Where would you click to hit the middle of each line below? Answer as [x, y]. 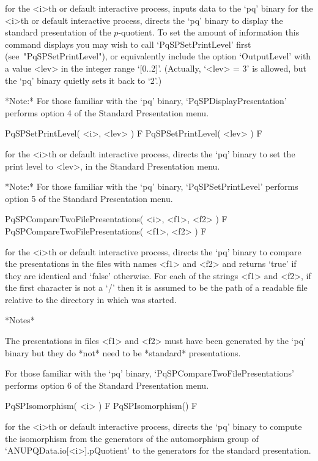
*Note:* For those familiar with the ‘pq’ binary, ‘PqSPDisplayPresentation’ [146, 101]
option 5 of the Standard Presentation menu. [89, 198]
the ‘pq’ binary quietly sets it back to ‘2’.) [83, 80]
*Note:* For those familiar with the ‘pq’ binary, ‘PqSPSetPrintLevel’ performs [152, 186]
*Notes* [20, 320]
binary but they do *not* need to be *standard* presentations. [123, 352]
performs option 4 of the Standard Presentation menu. [107, 112]
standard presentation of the [58, 32]
